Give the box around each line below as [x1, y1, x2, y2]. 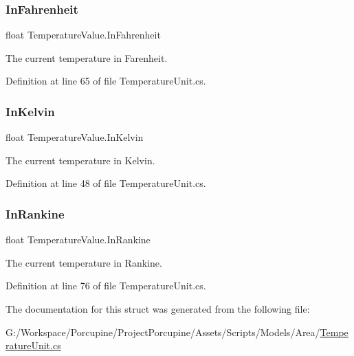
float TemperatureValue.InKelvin [5, 130, 144, 144]
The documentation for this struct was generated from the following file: [5, 302, 310, 315]
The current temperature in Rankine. [5, 255, 162, 269]
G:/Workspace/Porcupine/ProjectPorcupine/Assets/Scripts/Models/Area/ [5, 324, 320, 339]
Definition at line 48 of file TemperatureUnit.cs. [5, 176, 206, 190]
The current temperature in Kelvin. [5, 153, 155, 167]
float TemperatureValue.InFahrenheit [5, 27, 161, 42]
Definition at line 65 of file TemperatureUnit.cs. [5, 74, 206, 88]
